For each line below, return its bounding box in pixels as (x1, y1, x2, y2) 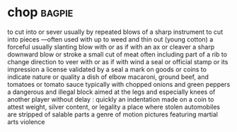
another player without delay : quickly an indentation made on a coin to (7, 95, 214, 103)
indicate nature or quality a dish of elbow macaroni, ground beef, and (7, 72, 209, 81)
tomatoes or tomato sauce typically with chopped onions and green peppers (7, 80, 231, 88)
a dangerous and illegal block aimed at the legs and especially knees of (7, 88, 216, 96)
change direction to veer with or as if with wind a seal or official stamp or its (7, 57, 229, 66)
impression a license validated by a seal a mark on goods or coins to (7, 65, 207, 73)
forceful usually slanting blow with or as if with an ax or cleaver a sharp (7, 42, 215, 51)
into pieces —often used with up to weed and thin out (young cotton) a (7, 35, 214, 43)
